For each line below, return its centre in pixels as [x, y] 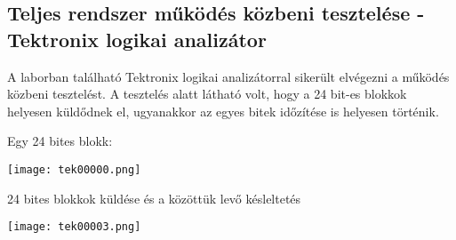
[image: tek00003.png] [74, 227]
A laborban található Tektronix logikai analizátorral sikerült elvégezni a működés [228, 76]
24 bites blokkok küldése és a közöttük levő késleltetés [154, 198]
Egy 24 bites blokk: [60, 141]
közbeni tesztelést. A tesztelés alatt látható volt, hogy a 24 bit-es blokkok [207, 94]
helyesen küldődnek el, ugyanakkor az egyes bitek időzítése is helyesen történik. [223, 111]
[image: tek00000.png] [74, 169]
